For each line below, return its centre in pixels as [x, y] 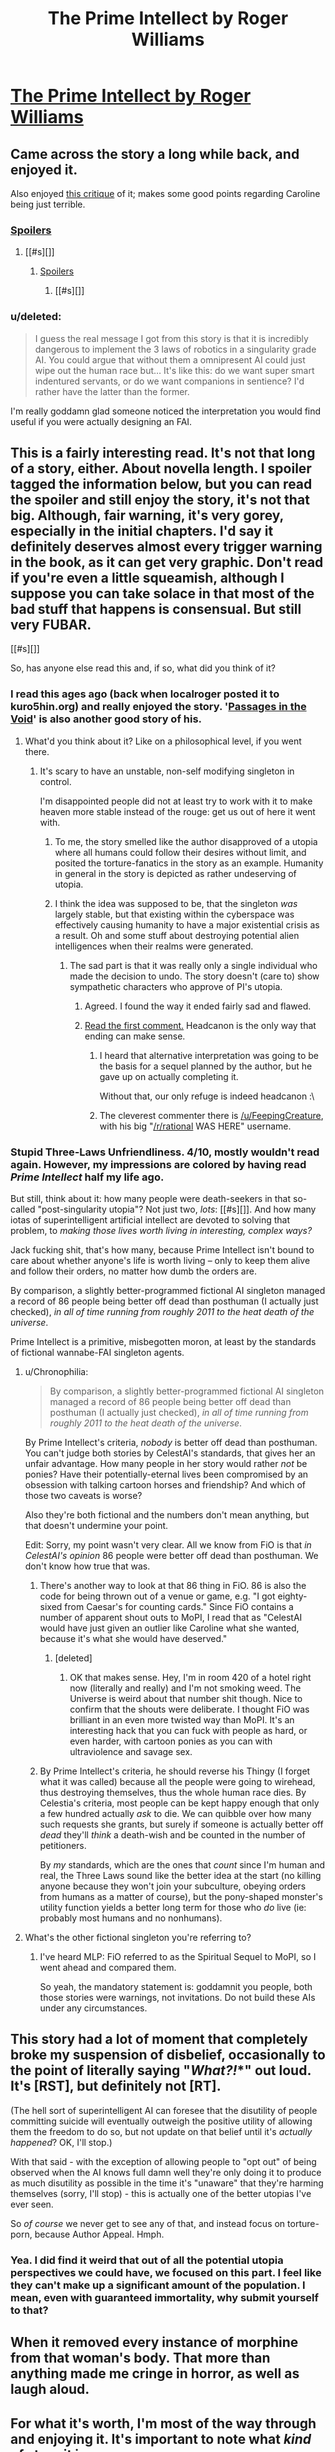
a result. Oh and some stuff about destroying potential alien [177, 935]
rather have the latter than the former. [112, 391]
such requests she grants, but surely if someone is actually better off [181, 1824]
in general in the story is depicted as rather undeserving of [175, 873]
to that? [29, 2310]
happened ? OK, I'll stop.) [61, 2142]
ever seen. [32, 2204]
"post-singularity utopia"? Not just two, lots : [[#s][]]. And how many [177, 1209]
